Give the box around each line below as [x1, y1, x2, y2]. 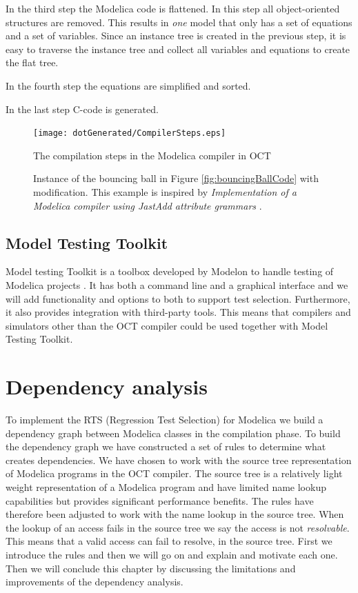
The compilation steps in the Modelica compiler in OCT [33, 148, 271, 162]
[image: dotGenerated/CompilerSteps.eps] [33, 128, 226, 139]
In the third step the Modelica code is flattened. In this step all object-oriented [6, 1, 340, 15]
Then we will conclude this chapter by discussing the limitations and [6, 561, 296, 575]
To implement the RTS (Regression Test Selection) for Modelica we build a [6, 412, 324, 427]
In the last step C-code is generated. [6, 101, 159, 116]
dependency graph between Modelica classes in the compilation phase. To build [6, 425, 341, 440]
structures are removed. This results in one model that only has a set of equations [6, 14, 352, 29]
